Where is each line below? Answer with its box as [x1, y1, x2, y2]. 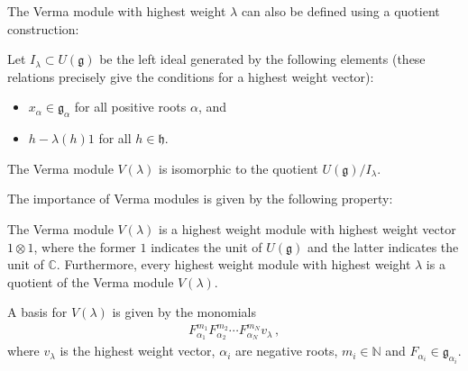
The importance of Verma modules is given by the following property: [7, 189, 393, 208]
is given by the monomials [112, 303, 257, 321]
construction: [7, 19, 79, 38]
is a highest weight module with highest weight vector [159, 219, 456, 238]
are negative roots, [234, 341, 338, 360]
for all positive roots [74, 97, 187, 116]
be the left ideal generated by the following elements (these [99, 50, 426, 68]
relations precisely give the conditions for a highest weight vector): [7, 67, 374, 86]
